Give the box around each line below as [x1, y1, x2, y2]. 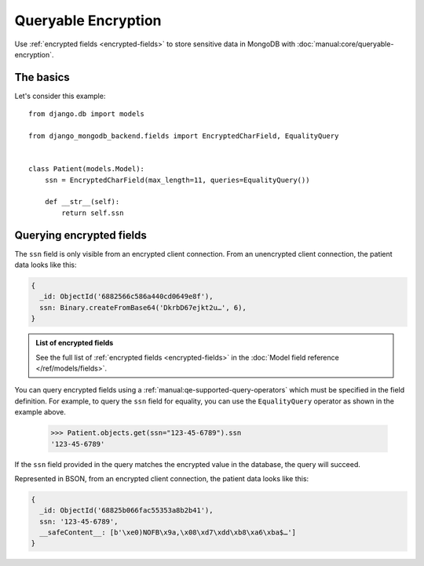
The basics [14, 71, 70, 84]
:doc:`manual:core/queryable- [297, 39, 394, 49]
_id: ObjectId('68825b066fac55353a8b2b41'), [39, 506, 214, 515]
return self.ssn [61, 208, 124, 217]
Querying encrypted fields [14, 228, 147, 242]
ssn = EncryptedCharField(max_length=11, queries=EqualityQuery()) [44, 175, 310, 184]
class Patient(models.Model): [28, 165, 145, 173]
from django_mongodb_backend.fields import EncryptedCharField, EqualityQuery [28, 132, 339, 141]
